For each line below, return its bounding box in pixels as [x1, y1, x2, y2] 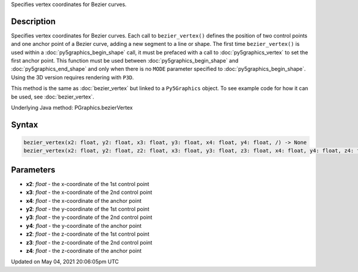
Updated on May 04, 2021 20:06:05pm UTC [11, 258, 119, 265]
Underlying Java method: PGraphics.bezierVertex [11, 104, 133, 112]
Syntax [11, 119, 38, 129]
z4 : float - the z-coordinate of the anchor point [26, 248, 142, 255]
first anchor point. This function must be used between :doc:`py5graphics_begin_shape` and [11, 57, 239, 64]
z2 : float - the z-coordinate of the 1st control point [26, 230, 150, 238]
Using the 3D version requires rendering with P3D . [11, 73, 134, 81]
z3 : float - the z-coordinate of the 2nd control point [26, 239, 153, 246]
